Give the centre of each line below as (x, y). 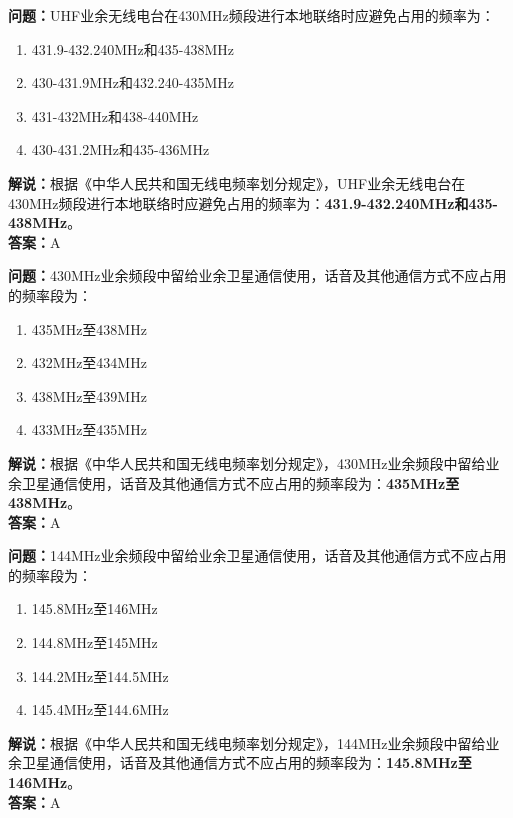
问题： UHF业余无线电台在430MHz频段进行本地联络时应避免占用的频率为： (251, 15)
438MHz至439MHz (89, 395)
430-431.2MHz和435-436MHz (120, 149)
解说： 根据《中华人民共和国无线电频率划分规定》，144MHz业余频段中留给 (247, 742)
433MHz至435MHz (89, 429)
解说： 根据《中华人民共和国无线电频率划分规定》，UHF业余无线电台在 (237, 182)
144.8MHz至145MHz (94, 642)
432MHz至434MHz (89, 362)
